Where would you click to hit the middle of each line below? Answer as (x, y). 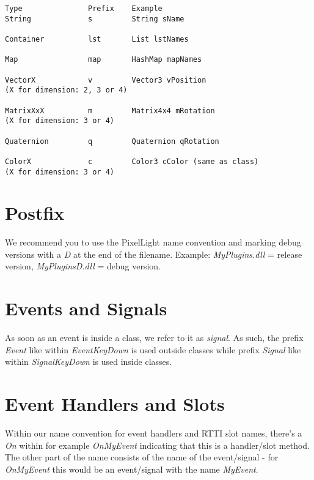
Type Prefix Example (84, 9)
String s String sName (95, 19)
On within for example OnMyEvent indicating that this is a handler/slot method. (157, 445)
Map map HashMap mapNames (104, 60)
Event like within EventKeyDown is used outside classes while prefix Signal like (153, 349)
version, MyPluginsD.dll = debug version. (83, 266)
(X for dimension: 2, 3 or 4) (66, 90)
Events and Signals (86, 308)
